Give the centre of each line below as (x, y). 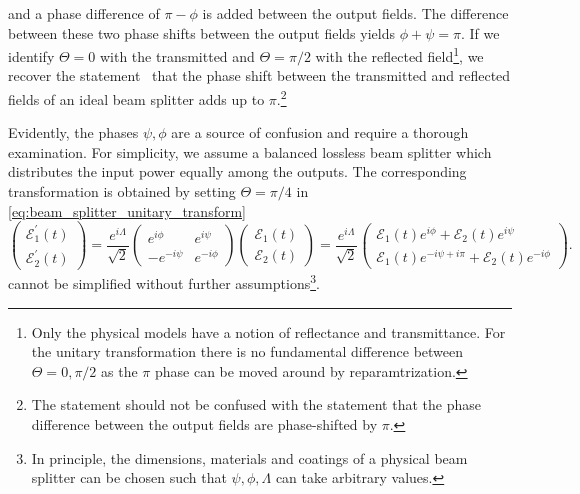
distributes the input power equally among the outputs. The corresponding (237, 171)
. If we (480, 32)
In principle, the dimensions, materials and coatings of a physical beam (249, 457)
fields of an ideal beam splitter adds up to (136, 98)
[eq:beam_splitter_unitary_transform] (127, 210)
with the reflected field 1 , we (399, 54)
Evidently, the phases (73, 132)
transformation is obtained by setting (122, 191)
